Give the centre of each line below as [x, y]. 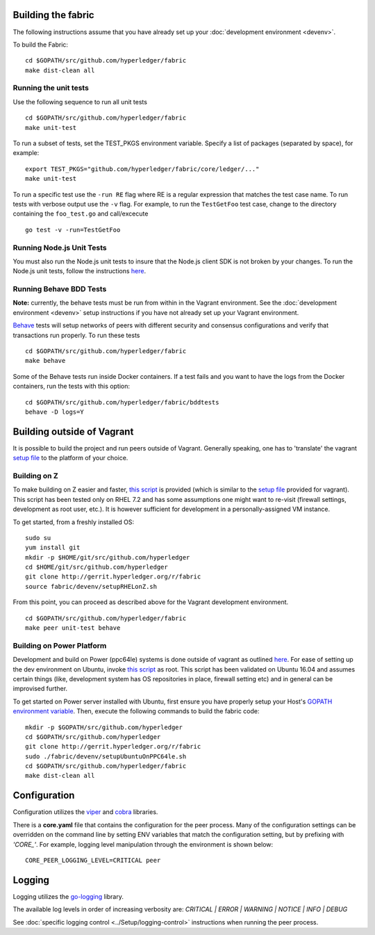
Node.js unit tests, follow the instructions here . [79, 271]
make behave [45, 361]
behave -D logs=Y [55, 412]
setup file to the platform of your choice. [70, 458]
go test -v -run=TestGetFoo [73, 230]
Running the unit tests [51, 88]
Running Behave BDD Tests [60, 289]
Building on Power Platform [60, 645]
